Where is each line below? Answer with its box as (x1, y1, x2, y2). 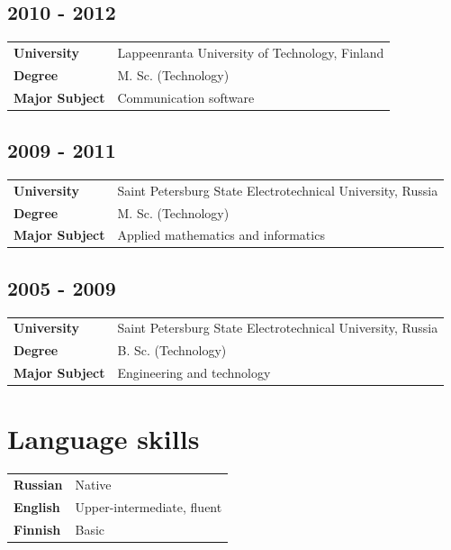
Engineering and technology (117, 363, 271, 382)
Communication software (117, 87, 255, 106)
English (14, 497, 60, 516)
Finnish (14, 519, 61, 538)
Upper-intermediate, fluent (75, 497, 222, 516)
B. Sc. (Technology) (117, 341, 227, 360)
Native (75, 475, 112, 494)
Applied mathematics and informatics (117, 225, 325, 244)
